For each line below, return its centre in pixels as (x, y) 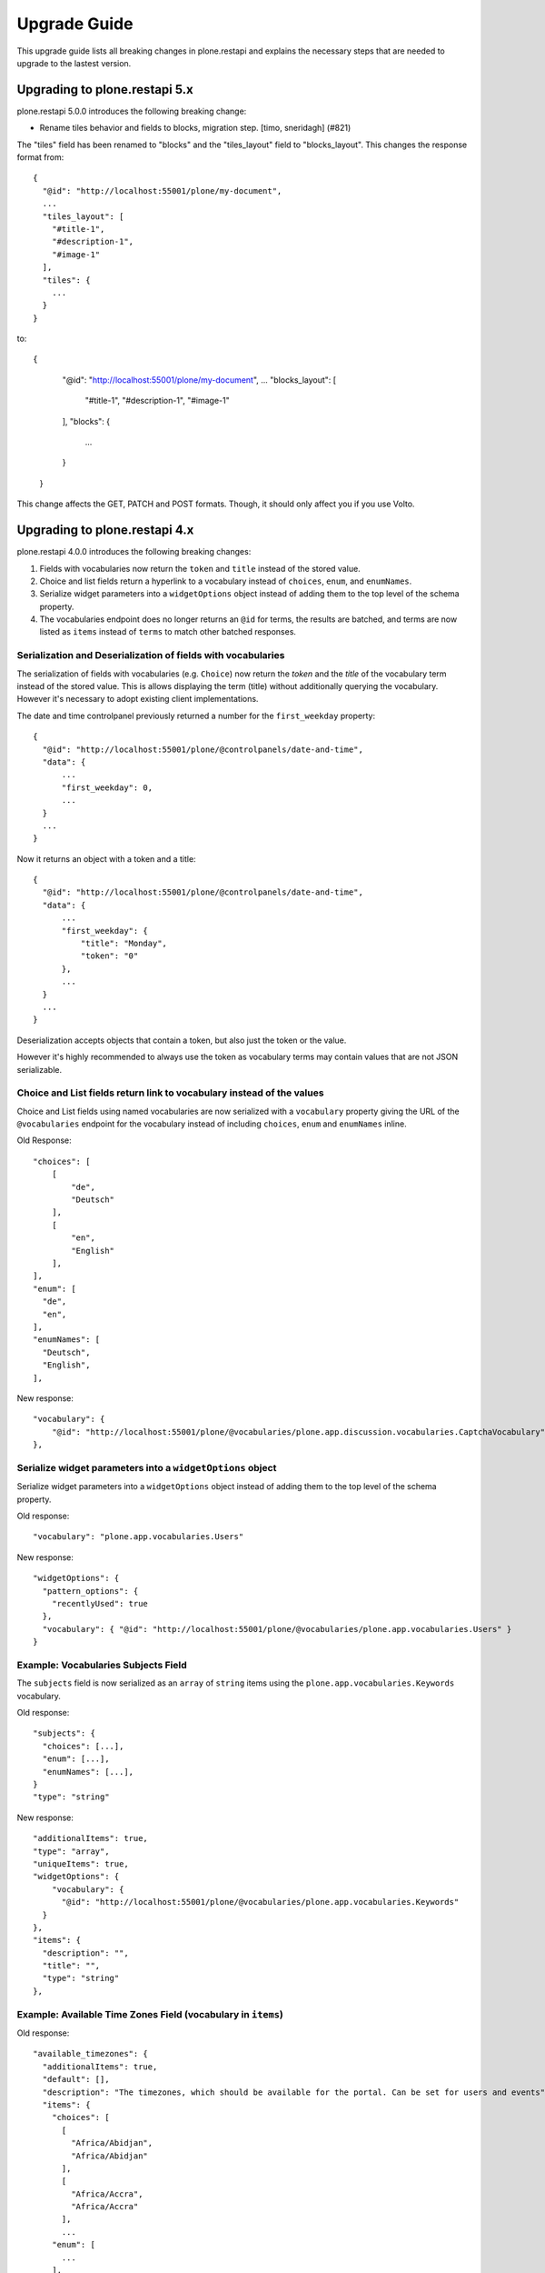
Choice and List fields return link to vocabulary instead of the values (170, 1093)
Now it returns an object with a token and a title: (106, 858)
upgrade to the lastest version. (74, 63)
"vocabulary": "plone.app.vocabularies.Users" (139, 1537)
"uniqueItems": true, (81, 1863)
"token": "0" (109, 956)
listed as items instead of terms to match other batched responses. (168, 632)
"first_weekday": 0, (107, 787)
